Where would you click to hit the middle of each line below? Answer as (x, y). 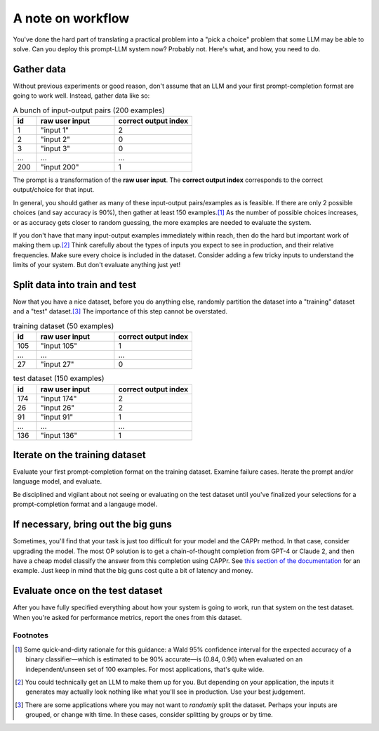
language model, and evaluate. (58, 481)
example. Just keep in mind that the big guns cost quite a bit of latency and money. (133, 571)
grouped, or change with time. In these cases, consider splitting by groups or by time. (149, 715)
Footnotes (31, 635)
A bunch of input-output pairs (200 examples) (89, 110)
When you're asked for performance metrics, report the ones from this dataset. (127, 617)
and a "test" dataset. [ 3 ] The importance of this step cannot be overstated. (120, 311)
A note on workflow (71, 18)
